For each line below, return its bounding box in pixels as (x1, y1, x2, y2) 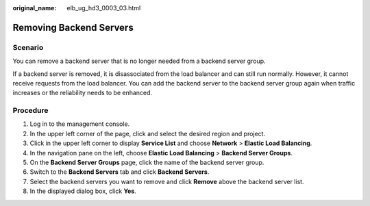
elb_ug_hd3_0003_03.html (66, 4, 141, 12)
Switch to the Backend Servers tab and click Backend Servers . (29, 168, 210, 176)
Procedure (12, 106, 49, 116)
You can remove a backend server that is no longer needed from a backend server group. (12, 57, 267, 65)
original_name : (12, 4, 57, 12)
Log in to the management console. (29, 120, 130, 128)
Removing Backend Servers (12, 21, 134, 34)
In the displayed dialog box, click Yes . (29, 187, 136, 195)
